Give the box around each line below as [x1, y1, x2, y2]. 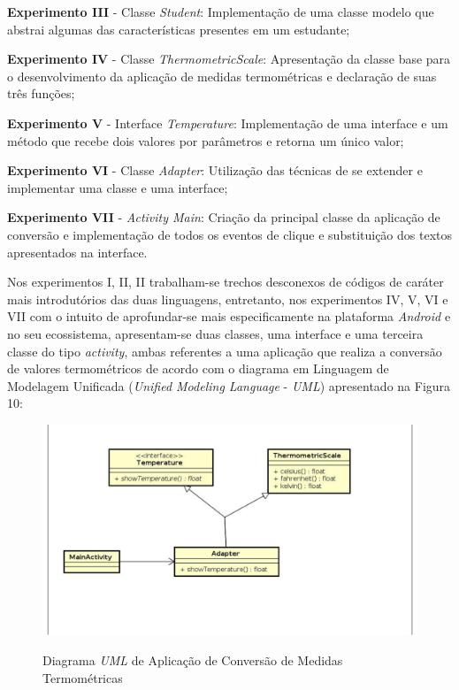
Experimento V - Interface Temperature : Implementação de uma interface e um [7, 113, 448, 132]
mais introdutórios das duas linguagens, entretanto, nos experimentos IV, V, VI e [7, 289, 448, 308]
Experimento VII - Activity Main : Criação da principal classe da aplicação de [7, 208, 440, 226]
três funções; [7, 84, 75, 103]
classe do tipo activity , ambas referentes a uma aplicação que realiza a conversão [7, 341, 442, 360]
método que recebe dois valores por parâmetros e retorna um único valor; [7, 131, 404, 149]
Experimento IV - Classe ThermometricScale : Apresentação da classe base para [7, 50, 451, 68]
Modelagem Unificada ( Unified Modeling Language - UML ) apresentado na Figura [7, 376, 451, 395]
